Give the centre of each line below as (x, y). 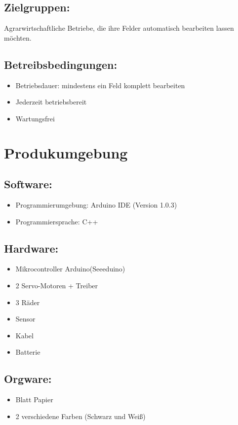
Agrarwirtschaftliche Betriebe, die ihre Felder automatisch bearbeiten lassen (119, 28)
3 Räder (28, 302)
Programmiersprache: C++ (57, 221)
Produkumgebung (66, 152)
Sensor (25, 319)
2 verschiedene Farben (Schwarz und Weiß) (80, 416)
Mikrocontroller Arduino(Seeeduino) (70, 269)
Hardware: (31, 248)
